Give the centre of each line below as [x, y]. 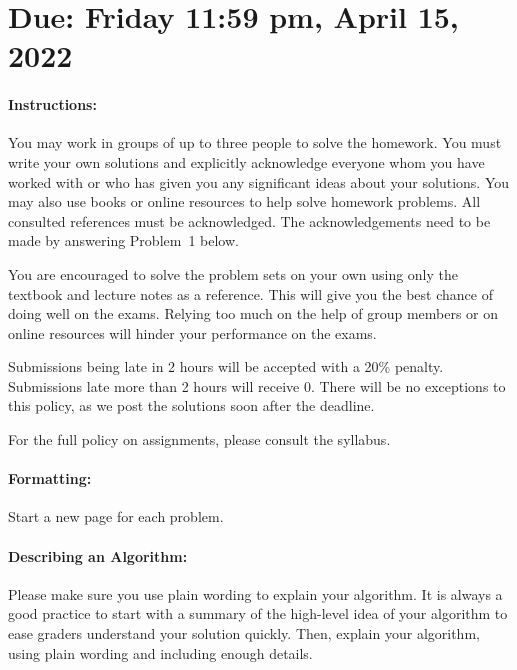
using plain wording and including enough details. [160, 652]
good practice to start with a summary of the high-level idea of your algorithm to [258, 613]
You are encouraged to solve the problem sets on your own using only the [233, 273]
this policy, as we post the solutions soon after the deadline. [191, 405]
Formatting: [50, 478]
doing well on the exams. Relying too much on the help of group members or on [253, 313]
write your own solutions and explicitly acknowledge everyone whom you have [246, 161]
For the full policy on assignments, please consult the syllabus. [199, 439]
